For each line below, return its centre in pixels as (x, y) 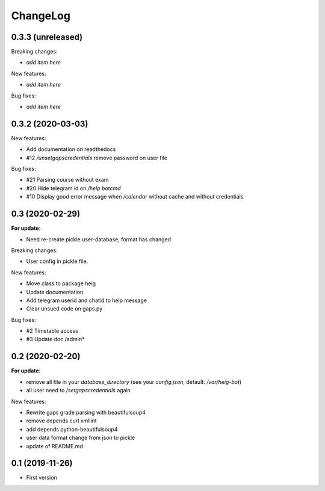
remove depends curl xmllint (61, 421)
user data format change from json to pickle (81, 438)
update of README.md (55, 446)
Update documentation (55, 292)
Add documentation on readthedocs (71, 149)
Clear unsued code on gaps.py (64, 309)
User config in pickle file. (57, 261)
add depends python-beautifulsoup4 (72, 429)
